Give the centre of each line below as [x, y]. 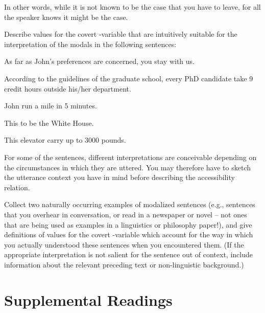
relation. [17, 187]
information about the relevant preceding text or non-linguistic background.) [124, 264]
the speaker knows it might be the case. [66, 17]
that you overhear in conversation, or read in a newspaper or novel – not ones [126, 214]
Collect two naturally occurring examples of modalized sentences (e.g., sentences [130, 204]
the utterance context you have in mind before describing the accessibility [119, 177]
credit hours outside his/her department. [68, 88]
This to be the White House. [49, 122]
